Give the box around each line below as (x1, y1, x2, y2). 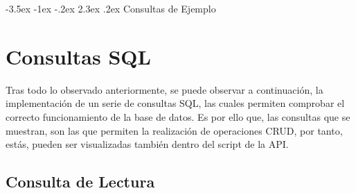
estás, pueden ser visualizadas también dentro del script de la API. (6, 137, 289, 151)
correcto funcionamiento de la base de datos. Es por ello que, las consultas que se (6, 109, 350, 124)
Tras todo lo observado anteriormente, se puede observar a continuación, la (6, 82, 323, 96)
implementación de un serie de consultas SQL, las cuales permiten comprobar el (6, 96, 345, 110)
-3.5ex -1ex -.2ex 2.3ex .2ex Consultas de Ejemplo (6, 1, 216, 15)
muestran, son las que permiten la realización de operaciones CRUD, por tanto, (6, 123, 343, 137)
